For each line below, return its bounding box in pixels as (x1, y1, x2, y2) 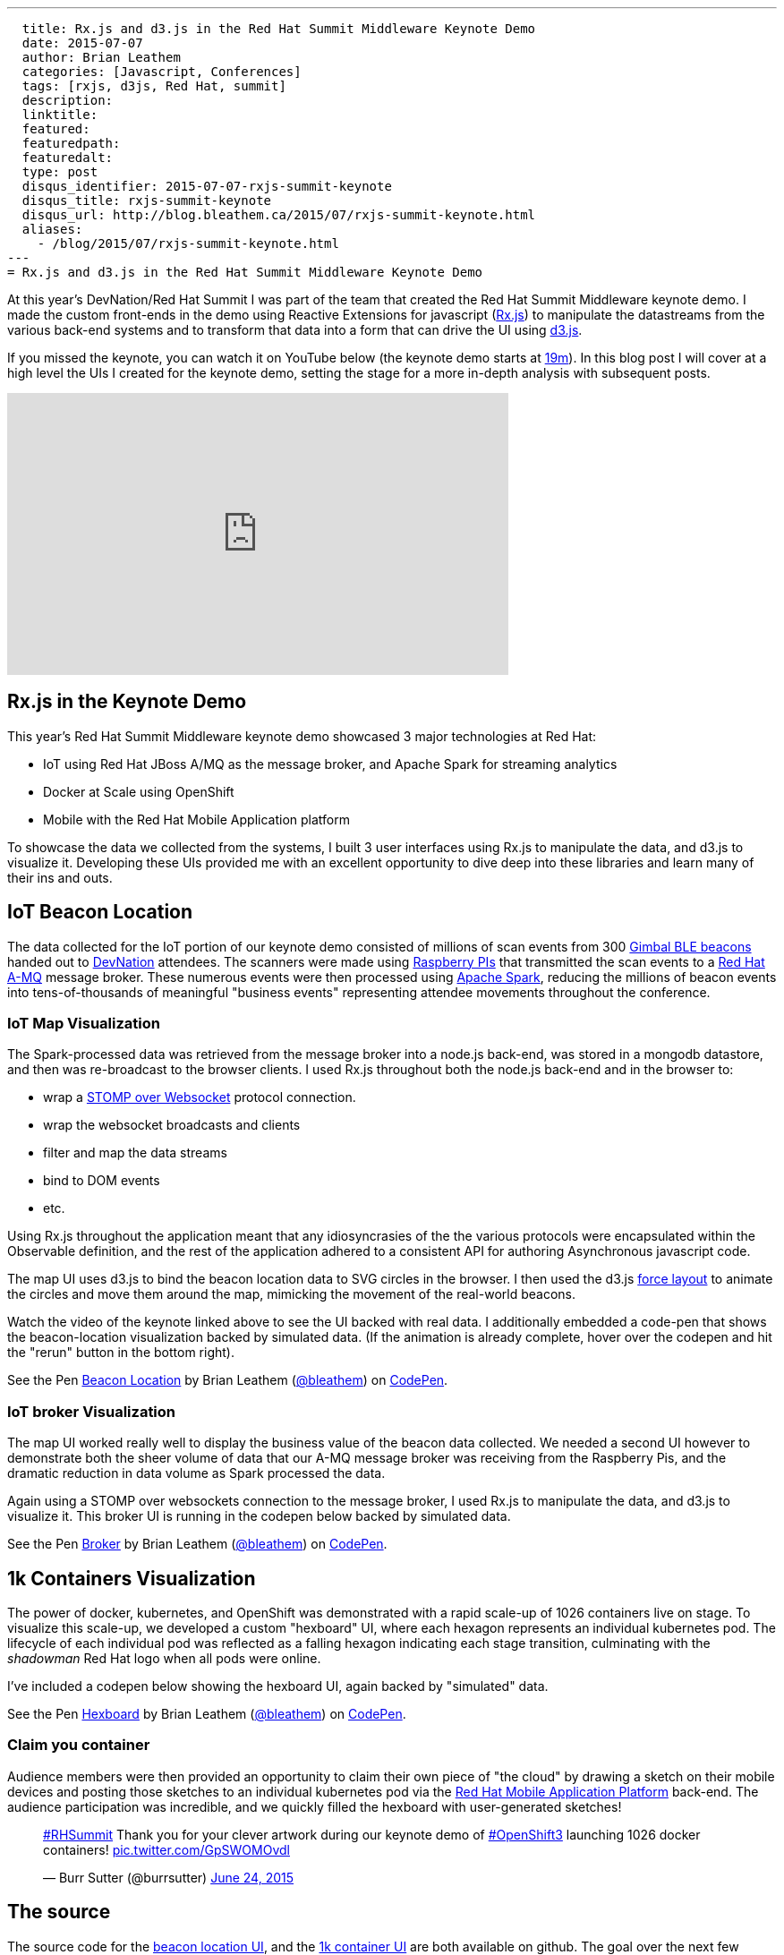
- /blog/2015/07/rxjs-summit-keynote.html (37, 236, 339, 251)
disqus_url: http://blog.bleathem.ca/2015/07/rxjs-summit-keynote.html (21, 208, 536, 222)
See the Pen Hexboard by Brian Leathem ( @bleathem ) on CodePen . (7, 1706, 406, 1722)
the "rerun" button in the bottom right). (7, 1345, 234, 1361)
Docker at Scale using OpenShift (43, 783, 234, 799)
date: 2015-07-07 (21, 36, 143, 50)
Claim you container (7, 1736, 150, 1754)
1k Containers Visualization (7, 1567, 256, 1590)
